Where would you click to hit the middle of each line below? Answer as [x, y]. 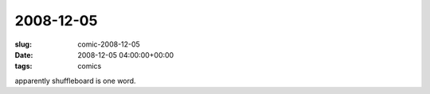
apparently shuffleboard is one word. [75, 81]
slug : [23, 44]
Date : [24, 55]
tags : [23, 66]
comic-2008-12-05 [109, 44]
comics [90, 66]
